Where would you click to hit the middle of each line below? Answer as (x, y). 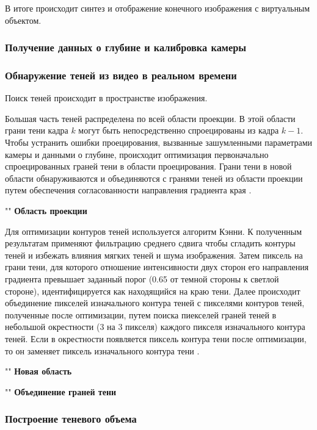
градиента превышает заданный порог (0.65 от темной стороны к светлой (142, 278)
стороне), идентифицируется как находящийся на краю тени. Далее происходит (153, 291)
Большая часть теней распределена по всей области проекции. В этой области (150, 118)
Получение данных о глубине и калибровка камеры (126, 47)
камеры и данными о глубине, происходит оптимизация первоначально (137, 154)
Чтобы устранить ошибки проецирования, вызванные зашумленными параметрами (159, 142)
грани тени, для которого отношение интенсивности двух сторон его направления (157, 267)
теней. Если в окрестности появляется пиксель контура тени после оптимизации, (156, 338)
